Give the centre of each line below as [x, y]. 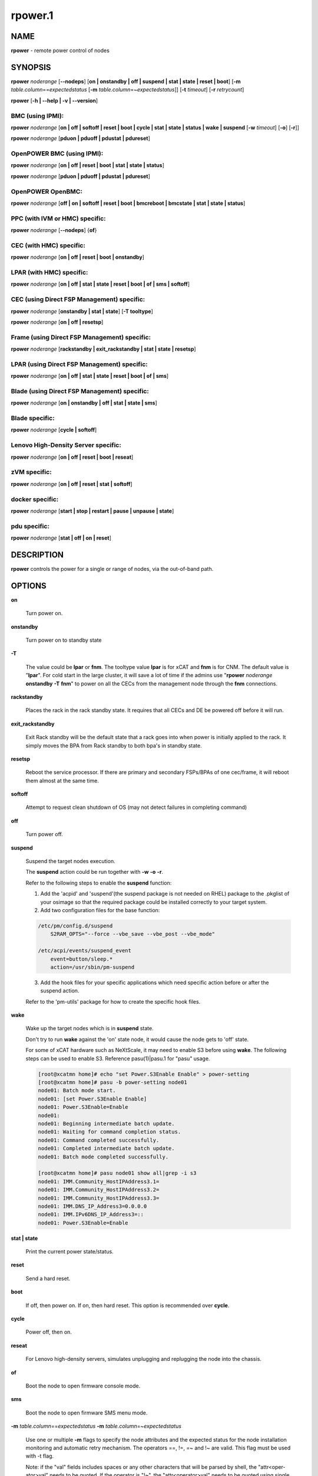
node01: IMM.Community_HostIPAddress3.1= [99, 1181]
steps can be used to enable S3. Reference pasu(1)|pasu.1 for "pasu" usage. [118, 1058]
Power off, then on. [49, 1332]
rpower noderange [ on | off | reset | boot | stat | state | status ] [87, 165]
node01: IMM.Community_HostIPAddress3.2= [99, 1190]
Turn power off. [44, 834]
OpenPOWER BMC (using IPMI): [57, 154]
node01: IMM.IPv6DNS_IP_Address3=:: [91, 1214]
